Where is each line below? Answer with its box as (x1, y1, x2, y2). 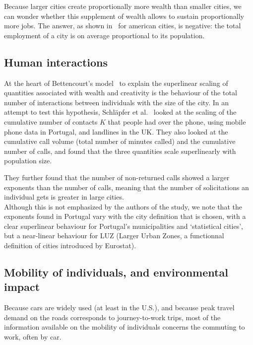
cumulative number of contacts (4, 116, 98, 127)
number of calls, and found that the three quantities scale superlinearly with (4, 145, 236, 156)
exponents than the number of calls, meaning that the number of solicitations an (4, 182, 249, 192)
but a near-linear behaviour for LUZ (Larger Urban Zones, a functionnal (4, 230, 224, 241)
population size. (4, 155, 52, 166)
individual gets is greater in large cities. (4, 192, 124, 202)
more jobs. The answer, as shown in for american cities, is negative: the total (4, 20, 241, 31)
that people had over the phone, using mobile (108, 116, 246, 127)
